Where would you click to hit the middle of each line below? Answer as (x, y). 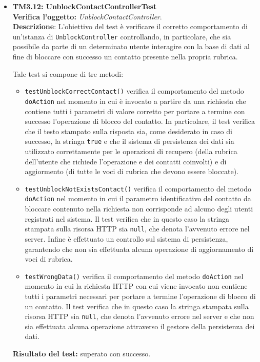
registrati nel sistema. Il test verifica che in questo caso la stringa (127, 218)
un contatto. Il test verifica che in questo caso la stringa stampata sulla (137, 306)
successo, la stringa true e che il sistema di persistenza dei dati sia (129, 141)
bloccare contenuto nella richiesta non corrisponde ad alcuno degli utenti (139, 209)
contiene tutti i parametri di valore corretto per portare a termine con (135, 111)
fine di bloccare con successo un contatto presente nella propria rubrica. (125, 57)
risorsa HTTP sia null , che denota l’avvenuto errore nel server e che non (139, 316)
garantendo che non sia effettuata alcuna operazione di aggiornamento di (139, 249)
